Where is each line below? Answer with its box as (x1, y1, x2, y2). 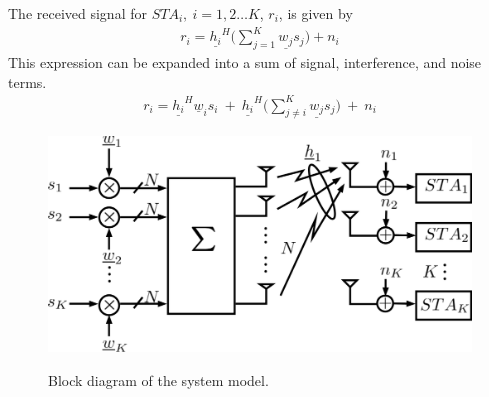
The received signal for (8, 3, 147, 23)
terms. (8, 71, 47, 92)
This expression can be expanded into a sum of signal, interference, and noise (8, 51, 482, 72)
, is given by (278, 3, 353, 23)
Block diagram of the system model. (48, 369, 269, 390)
